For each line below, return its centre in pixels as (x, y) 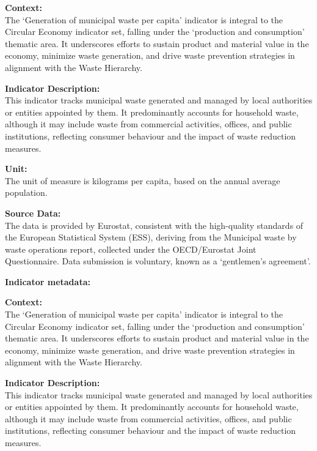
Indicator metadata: (48, 281)
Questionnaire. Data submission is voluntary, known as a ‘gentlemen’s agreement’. (158, 261)
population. (26, 192)
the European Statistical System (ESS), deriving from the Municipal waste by (151, 237)
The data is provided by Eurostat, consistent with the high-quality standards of (154, 225)
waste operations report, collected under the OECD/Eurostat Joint (131, 249)
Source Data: (33, 213)
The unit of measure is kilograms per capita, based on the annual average (143, 180)
